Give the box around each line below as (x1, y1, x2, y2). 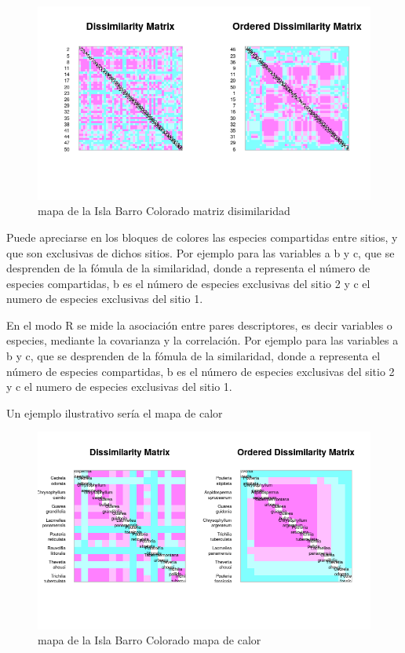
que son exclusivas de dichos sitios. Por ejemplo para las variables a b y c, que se (6, 244, 395, 261)
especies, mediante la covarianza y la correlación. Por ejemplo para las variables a (6, 332, 399, 348)
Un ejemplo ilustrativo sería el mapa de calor (6, 404, 223, 421)
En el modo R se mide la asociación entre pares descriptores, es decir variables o (6, 316, 392, 333)
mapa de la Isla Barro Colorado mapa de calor (38, 632, 261, 648)
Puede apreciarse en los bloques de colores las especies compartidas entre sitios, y (6, 228, 398, 245)
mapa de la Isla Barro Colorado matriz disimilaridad (38, 202, 290, 219)
